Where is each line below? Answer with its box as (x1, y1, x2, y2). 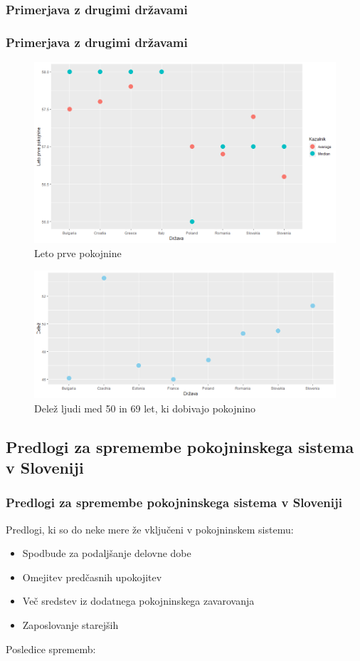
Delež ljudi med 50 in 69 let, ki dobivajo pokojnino (34, 400, 255, 415)
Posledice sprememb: (6, 641, 96, 656)
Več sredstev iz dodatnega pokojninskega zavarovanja (22, 593, 255, 608)
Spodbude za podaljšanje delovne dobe (22, 546, 191, 561)
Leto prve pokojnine (34, 246, 122, 261)
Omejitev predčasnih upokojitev (22, 569, 162, 584)
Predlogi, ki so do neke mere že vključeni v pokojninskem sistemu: (6, 521, 294, 536)
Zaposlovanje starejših (22, 617, 119, 632)
